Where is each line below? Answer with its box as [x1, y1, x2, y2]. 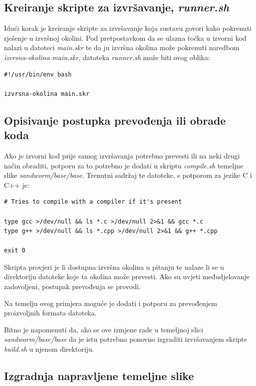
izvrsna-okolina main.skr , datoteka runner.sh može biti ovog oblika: [4, 52, 210, 62]
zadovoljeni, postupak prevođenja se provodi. [4, 281, 141, 292]
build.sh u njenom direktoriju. [4, 344, 94, 354]
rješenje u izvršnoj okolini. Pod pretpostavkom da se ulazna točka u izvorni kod [4, 32, 247, 43]
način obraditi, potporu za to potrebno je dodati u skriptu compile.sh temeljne [4, 160, 244, 170]
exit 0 [4, 247, 25, 254]
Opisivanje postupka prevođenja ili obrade [4, 112, 226, 128]
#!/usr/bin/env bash [4, 71, 72, 78]
